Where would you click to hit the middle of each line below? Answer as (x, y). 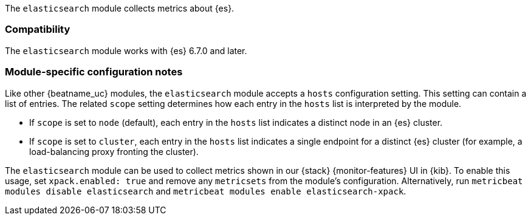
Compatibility (38, 29)
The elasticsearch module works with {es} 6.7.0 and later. (126, 50)
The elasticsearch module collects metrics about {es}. (120, 8)
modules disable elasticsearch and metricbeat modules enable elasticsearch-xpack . (206, 191)
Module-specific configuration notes (94, 72)
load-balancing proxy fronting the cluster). (114, 151)
